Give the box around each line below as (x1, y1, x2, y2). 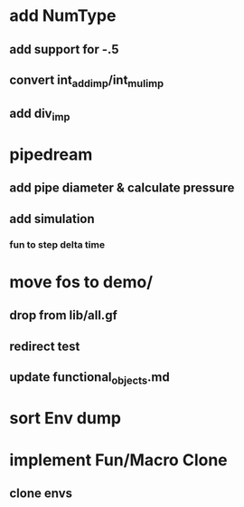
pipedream (9, 144, 93, 164)
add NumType (9, 5, 117, 26)
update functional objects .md (9, 369, 170, 387)
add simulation (9, 210, 95, 227)
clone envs (9, 485, 73, 501)
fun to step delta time (9, 238, 106, 250)
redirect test (9, 338, 80, 354)
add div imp (9, 105, 70, 123)
